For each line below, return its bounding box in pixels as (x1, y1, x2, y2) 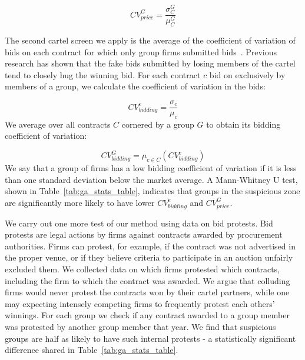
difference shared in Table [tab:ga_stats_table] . (5, 344, 178, 356)
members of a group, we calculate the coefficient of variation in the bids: (5, 80, 266, 92)
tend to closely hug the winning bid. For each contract (5, 68, 201, 81)
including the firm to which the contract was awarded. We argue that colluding (5, 274, 290, 286)
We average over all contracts (5, 118, 111, 130)
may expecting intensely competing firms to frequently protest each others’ (5, 297, 275, 309)
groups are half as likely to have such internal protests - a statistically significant (5, 332, 296, 344)
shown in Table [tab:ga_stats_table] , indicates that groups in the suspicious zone (5, 185, 300, 197)
